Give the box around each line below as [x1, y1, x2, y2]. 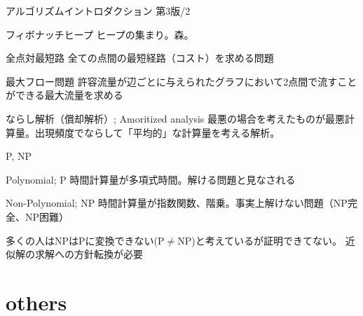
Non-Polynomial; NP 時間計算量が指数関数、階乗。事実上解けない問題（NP [6, 195, 348, 210]
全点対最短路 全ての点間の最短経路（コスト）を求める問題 [6, 50, 274, 65]
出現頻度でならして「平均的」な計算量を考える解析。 [34, 125, 280, 139]
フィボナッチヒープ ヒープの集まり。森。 [6, 27, 194, 41]
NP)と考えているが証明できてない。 [177, 233, 342, 247]
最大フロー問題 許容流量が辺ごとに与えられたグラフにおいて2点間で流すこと [6, 74, 357, 88]
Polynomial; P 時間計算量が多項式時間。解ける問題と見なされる [6, 172, 296, 186]
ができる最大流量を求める [6, 88, 123, 102]
